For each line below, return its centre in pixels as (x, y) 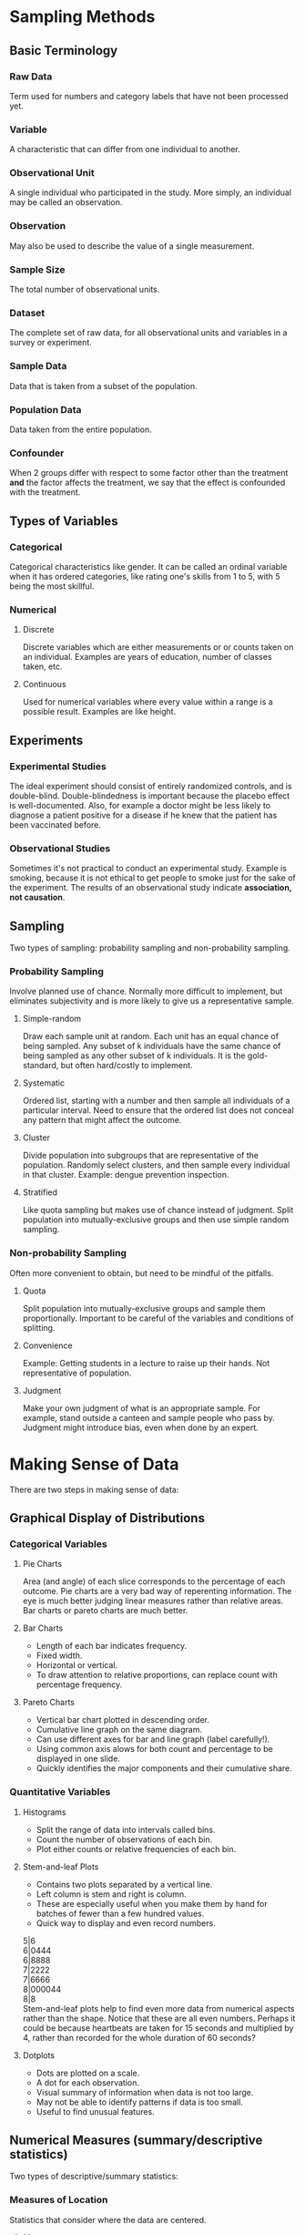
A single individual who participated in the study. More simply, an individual (151, 192)
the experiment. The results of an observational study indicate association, (151, 888)
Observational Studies (60, 848)
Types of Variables (64, 521)
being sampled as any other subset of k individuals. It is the (134, 1056)
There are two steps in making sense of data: (94, 1489)
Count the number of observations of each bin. (124, 1839)
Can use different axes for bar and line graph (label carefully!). (153, 1739)
